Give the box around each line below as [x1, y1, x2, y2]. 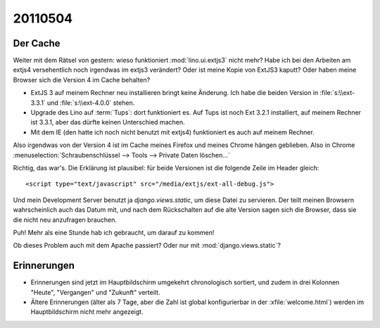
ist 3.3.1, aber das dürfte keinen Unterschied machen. [30, 118, 185, 127]
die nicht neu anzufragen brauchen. [13, 215, 118, 224]
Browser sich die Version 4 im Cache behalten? [13, 75, 151, 84]
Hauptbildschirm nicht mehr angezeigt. [30, 308, 144, 316]
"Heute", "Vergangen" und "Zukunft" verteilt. [30, 288, 161, 296]
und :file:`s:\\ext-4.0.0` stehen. [46, 99, 135, 107]
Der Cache [13, 37, 61, 49]
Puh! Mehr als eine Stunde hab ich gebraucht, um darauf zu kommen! [13, 228, 215, 236]
